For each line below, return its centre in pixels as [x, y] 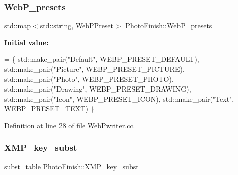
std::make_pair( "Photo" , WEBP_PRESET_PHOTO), [89, 79]
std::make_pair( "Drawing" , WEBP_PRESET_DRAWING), [98, 89]
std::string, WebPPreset [77, 25]
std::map [17, 25]
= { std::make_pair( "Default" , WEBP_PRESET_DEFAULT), [102, 59]
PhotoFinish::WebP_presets [169, 25]
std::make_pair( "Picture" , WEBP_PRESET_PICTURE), [94, 69]
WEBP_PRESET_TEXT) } [49, 108]
